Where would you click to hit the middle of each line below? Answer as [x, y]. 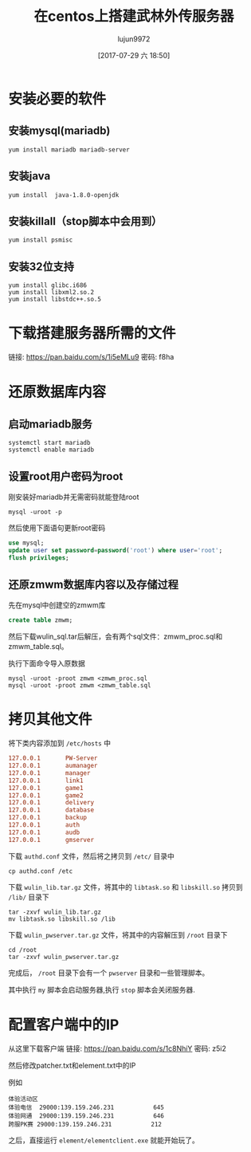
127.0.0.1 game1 [46, 788]
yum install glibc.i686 [48, 285]
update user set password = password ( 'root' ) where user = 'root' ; [116, 550]
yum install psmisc [41, 240]
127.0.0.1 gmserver [51, 839]
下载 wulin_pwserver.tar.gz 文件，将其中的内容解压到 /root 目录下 [118, 934]
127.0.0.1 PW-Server [53, 758]
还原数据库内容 [57, 392]
